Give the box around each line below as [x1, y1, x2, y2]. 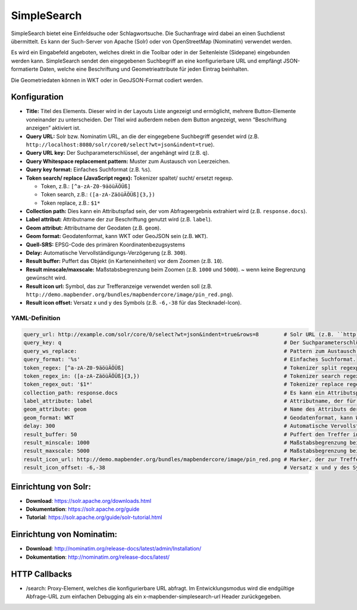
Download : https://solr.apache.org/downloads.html [26, 497, 152, 504]
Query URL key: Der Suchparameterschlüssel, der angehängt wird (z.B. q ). [26, 149, 209, 157]
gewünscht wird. [26, 274, 67, 281]
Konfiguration [11, 92, 64, 102]
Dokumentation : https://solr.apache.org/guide [26, 506, 140, 513]
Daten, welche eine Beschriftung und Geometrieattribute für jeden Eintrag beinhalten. [39, 65, 249, 73]
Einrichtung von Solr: [11, 481, 92, 492]
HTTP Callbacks [11, 569, 73, 579]
